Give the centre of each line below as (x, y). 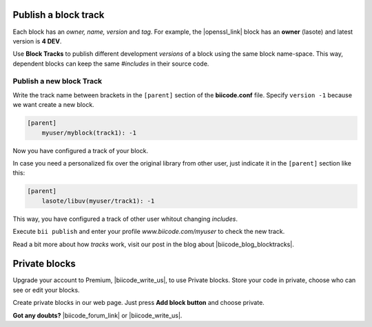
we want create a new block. (53, 105)
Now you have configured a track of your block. (80, 150)
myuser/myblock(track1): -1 (89, 132)
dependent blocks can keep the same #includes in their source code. (111, 63)
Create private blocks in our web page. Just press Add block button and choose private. (138, 303)
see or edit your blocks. (46, 290)
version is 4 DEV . (37, 41)
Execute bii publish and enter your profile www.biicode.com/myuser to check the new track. (149, 232)
